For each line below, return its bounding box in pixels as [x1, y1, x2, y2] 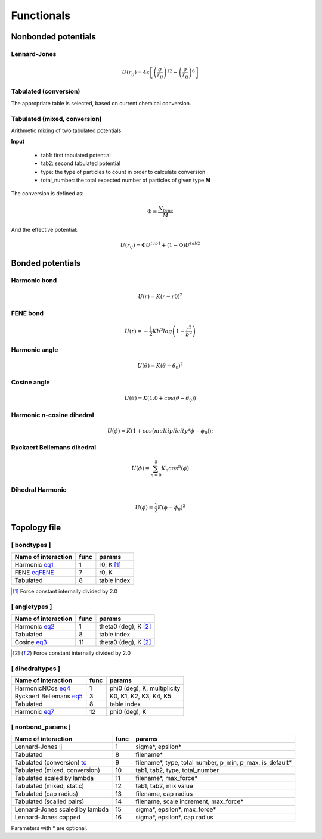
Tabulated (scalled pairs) [14, 797, 85, 806]
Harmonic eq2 [14, 623, 55, 631]
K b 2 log [152, 327, 172, 334]
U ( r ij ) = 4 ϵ [122, 69, 150, 77]
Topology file [11, 522, 61, 533]
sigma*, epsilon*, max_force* [135, 805, 216, 813]
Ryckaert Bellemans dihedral [11, 443, 97, 452]
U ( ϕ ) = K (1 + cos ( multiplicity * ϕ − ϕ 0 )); [107, 427, 213, 436]
